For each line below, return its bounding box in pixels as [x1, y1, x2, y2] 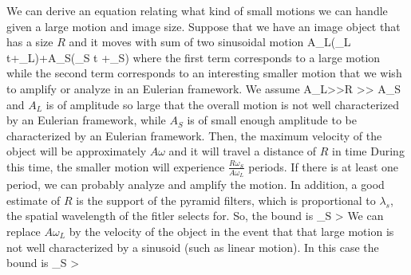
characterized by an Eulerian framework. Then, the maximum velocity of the [6, 127, 382, 143]
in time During [332, 143, 405, 159]
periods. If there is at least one [248, 158, 399, 175]
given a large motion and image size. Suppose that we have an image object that [6, 18, 401, 34]
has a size [6, 33, 53, 50]
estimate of [6, 191, 61, 208]
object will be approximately [6, 143, 147, 159]
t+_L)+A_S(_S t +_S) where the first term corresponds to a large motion [6, 49, 381, 65]
